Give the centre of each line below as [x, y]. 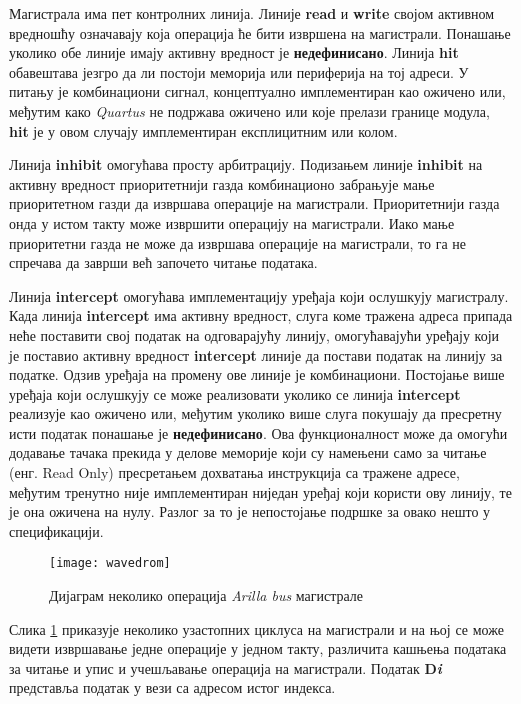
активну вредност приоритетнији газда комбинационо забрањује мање [222, 183]
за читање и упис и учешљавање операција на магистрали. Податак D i [225, 667]
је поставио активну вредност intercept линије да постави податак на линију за [256, 354]
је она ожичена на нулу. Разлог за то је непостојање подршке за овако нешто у [250, 511]
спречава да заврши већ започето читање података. [163, 262]
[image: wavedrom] [110, 563]
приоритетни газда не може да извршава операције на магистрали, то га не [238, 242]
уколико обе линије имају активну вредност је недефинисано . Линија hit [234, 52]
